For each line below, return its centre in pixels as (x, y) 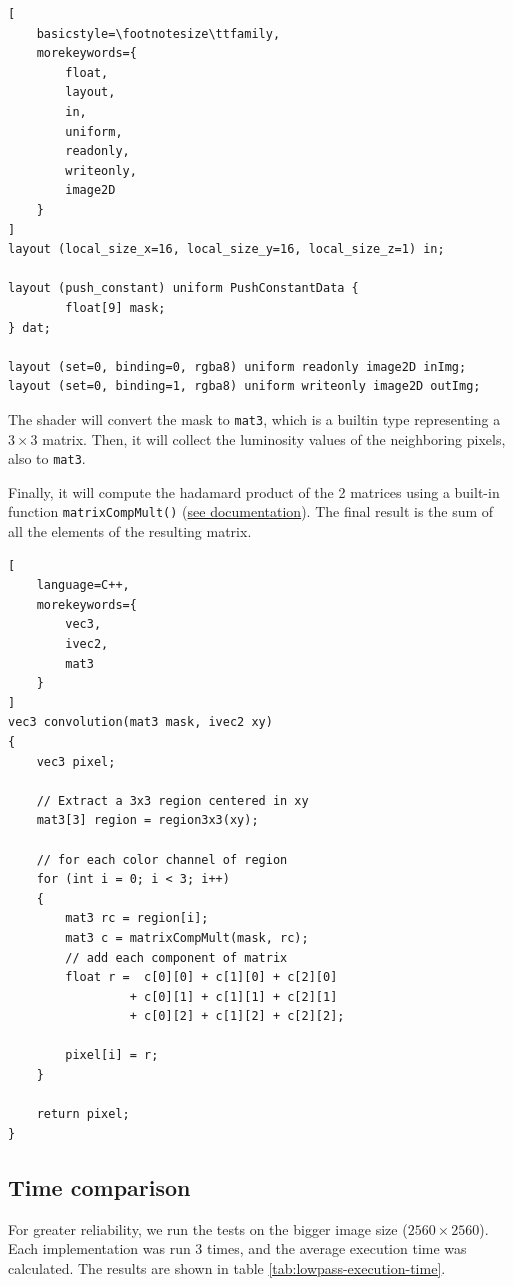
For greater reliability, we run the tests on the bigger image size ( (208, 1228)
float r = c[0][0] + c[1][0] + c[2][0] (201, 977)
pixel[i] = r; (112, 1055)
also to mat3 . (47, 458)
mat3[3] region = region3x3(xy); (147, 820)
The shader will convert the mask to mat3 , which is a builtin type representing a (254, 418)
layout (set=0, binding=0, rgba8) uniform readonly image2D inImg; (237, 366)
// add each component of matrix (176, 957)
